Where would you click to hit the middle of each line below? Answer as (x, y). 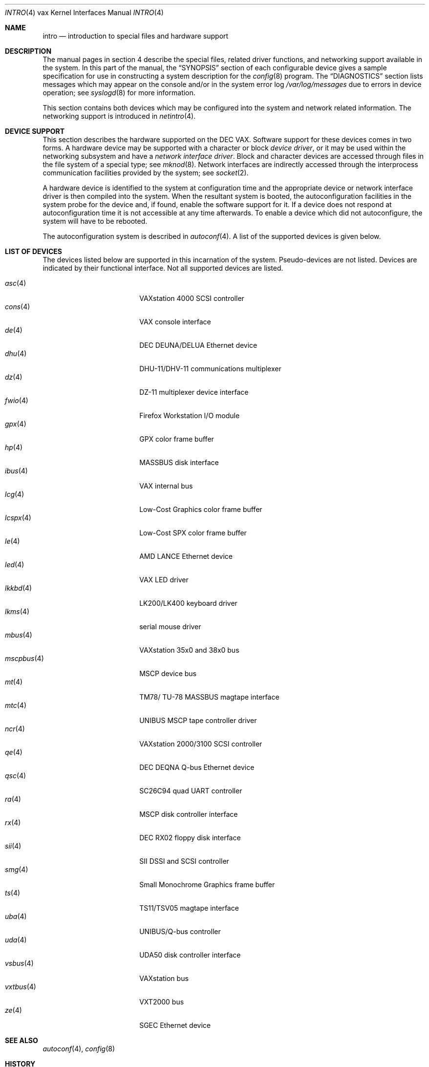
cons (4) (18, 307)
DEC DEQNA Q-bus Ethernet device (197, 767)
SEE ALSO (21, 1040)
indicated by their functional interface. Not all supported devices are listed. (163, 268)
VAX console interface (175, 322)
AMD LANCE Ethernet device (186, 556)
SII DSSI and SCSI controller (184, 861)
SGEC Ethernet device (175, 1025)
